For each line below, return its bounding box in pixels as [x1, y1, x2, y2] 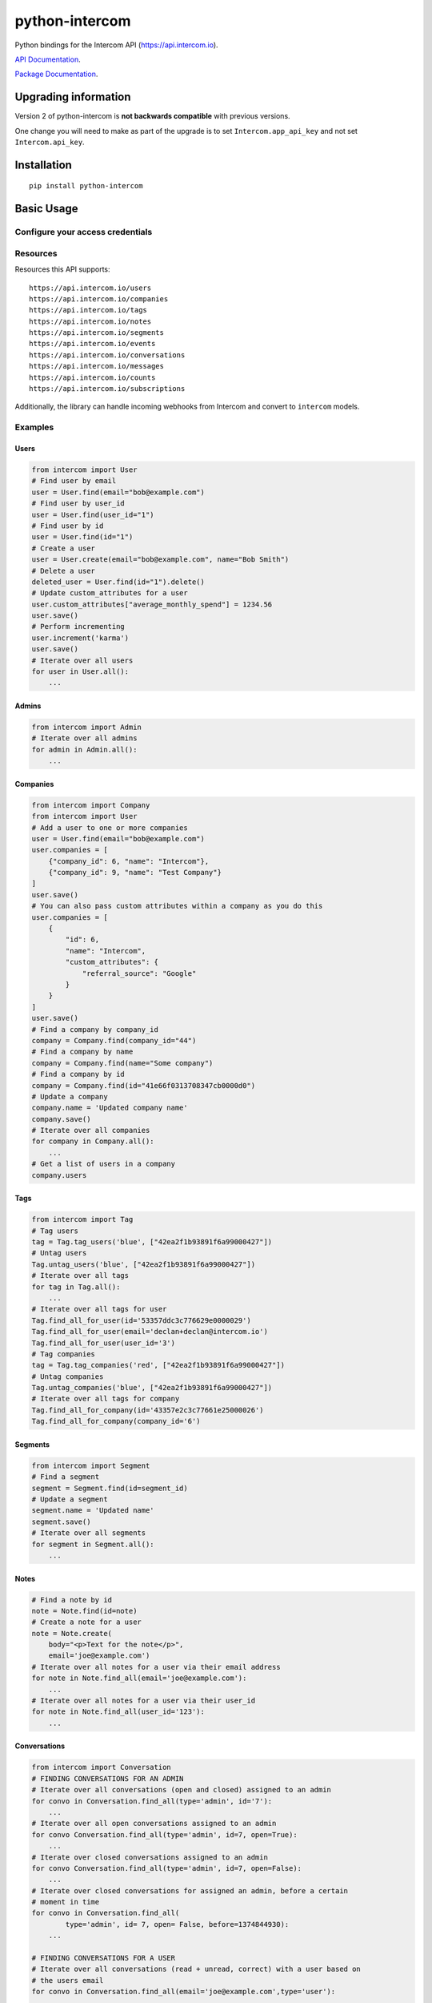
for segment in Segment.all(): [31, 1539, 155, 1549]
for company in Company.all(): [31, 1137, 155, 1146]
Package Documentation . [14, 69, 98, 79]
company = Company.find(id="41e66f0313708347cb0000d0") [31, 1081, 256, 1090]
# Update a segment [31, 1494, 108, 1504]
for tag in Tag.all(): [31, 1282, 121, 1292]
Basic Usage [14, 202, 78, 216]
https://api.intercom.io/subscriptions [29, 385, 186, 393]
